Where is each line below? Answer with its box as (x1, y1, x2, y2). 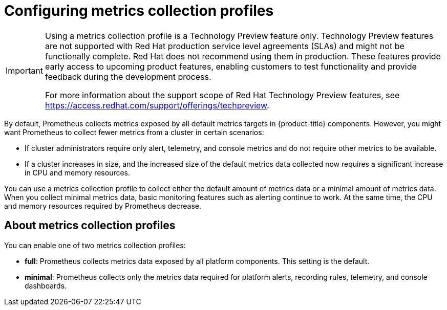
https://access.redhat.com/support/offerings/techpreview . (45, 100, 269, 110)
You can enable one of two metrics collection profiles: (4, 240, 186, 250)
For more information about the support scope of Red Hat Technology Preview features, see (45, 90, 400, 100)
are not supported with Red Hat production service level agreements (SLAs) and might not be (45, 40, 405, 51)
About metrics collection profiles (4, 219, 176, 232)
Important (6, 65, 43, 76)
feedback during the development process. (45, 71, 211, 82)
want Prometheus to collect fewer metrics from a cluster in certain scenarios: (4, 127, 264, 137)
